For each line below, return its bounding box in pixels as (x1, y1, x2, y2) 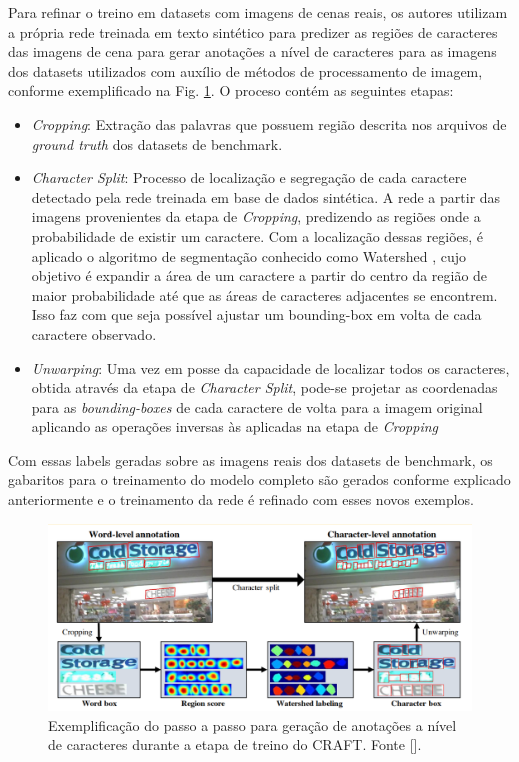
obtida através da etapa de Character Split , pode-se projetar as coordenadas (31, 377, 498, 398)
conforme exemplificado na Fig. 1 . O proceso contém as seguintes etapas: (8, 80, 454, 101)
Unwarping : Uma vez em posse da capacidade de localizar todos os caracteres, (31, 357, 510, 378)
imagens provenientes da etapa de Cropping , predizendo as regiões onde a (31, 206, 481, 227)
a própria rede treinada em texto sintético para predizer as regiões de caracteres (8, 21, 498, 42)
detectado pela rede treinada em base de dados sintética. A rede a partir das (31, 186, 501, 207)
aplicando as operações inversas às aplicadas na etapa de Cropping (31, 416, 438, 437)
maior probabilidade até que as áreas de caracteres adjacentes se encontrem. (31, 284, 498, 305)
